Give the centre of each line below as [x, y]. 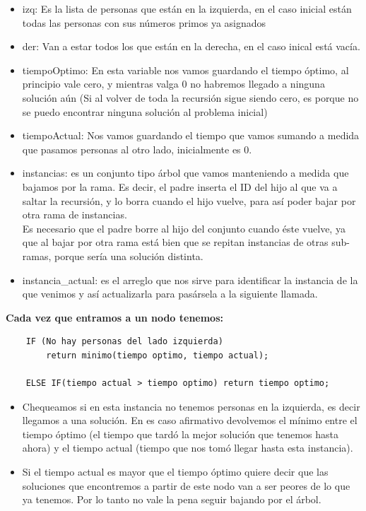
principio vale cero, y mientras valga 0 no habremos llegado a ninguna [173, 84]
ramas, [37, 256]
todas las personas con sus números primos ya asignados [144, 22]
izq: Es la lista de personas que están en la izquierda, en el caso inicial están [187, 8]
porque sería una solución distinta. [129, 256]
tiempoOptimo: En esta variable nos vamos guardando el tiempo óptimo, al [185, 70]
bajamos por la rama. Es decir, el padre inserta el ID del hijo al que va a [180, 186]
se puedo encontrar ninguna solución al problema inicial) [145, 111]
